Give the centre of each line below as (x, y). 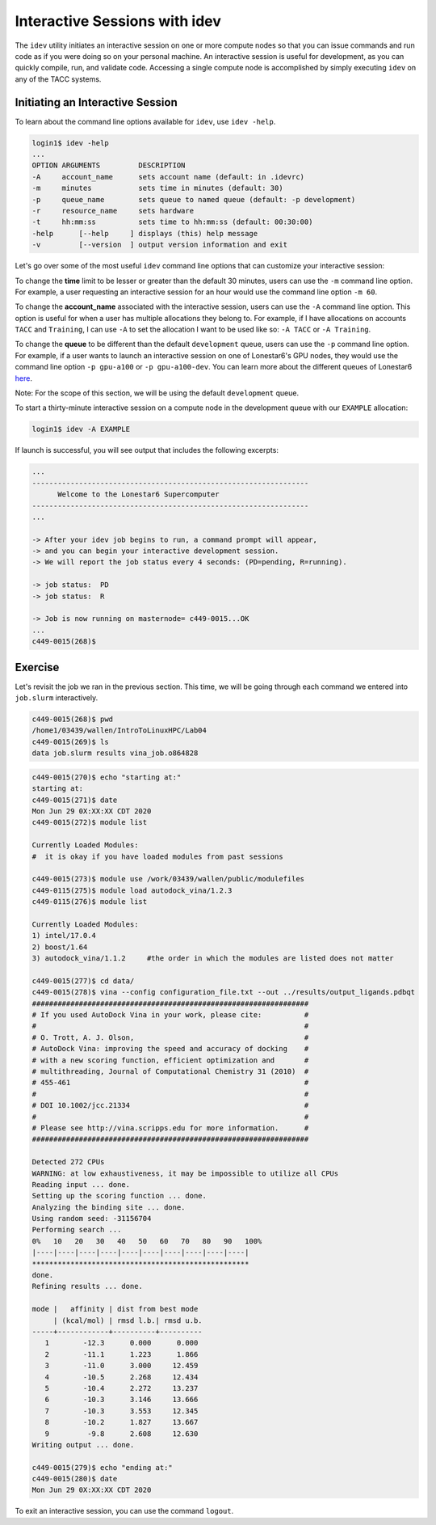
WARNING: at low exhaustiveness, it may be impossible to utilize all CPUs (185, 1173)
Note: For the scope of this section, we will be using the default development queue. (157, 393)
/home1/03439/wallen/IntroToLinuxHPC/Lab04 (119, 731)
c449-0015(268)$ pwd (72, 719)
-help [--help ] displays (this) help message (145, 233)
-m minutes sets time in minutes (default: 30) (157, 188)
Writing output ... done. (83, 1445)
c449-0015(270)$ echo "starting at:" (107, 777)
